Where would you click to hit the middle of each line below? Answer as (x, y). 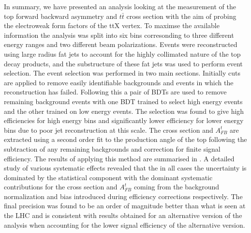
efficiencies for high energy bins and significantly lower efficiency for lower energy (124, 120)
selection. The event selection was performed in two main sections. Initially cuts (122, 73)
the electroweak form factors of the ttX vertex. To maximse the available (112, 25)
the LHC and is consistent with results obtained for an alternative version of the (123, 215)
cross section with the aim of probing (181, 16)
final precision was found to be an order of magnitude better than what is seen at (125, 206)
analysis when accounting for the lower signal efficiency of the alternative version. (125, 225)
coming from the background (177, 187)
